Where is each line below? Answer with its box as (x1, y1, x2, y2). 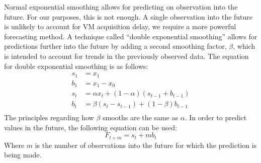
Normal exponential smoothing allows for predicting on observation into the (4, 2, 238, 12)
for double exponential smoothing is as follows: (4, 60, 148, 71)
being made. (4, 149, 42, 160)
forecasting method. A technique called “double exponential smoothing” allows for (4, 31, 257, 41)
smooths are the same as (102, 112, 178, 123)
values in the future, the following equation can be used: (4, 122, 177, 132)
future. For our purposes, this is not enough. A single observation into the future (4, 11, 253, 22)
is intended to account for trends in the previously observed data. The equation (4, 50, 249, 61)
